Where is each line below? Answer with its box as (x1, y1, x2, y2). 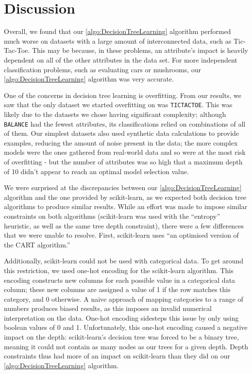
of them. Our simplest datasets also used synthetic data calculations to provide (4, 128, 239, 138)
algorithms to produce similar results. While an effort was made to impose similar (4, 201, 248, 211)
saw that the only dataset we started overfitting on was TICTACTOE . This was (4, 99, 233, 110)
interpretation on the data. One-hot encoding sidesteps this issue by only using (4, 312, 239, 323)
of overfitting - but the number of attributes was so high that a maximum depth (4, 156, 243, 166)
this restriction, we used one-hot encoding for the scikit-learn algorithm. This (4, 265, 234, 275)
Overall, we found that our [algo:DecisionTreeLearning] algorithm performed (4, 26, 231, 36)
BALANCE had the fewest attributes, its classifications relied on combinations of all (4, 118, 246, 129)
